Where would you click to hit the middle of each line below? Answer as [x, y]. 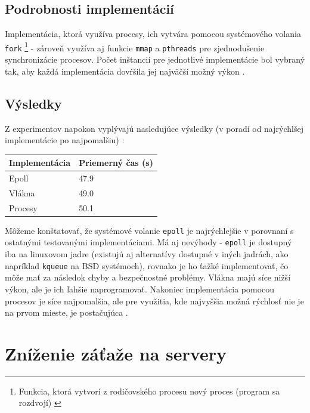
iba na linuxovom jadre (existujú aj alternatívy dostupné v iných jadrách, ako [147, 254]
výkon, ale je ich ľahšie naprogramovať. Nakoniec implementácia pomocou [140, 289]
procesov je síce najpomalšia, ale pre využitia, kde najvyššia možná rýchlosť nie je [154, 300]
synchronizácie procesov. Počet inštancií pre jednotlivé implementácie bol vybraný [155, 59]
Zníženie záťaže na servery [116, 353]
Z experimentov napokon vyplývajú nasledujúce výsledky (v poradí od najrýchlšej [154, 128]
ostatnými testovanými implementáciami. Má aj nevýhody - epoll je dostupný [148, 242]
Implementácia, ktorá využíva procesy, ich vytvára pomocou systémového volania [153, 34]
